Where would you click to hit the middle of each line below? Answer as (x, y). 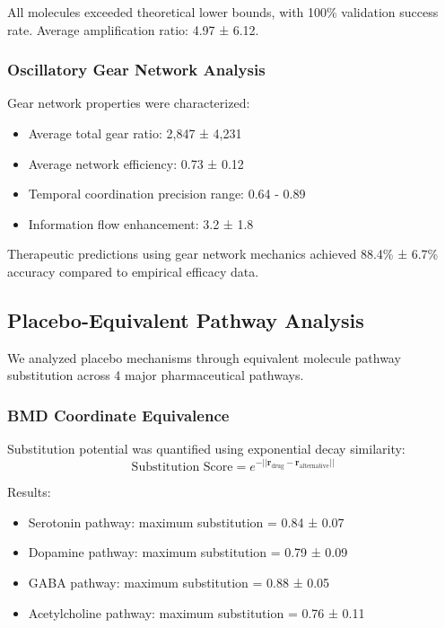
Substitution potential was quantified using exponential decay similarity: (206, 449)
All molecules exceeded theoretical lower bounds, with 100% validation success (223, 12)
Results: (29, 492)
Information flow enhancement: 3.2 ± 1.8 (141, 223)
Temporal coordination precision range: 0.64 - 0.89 (167, 194)
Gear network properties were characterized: (129, 103)
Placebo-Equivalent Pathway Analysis (186, 319)
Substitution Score (182, 468)
